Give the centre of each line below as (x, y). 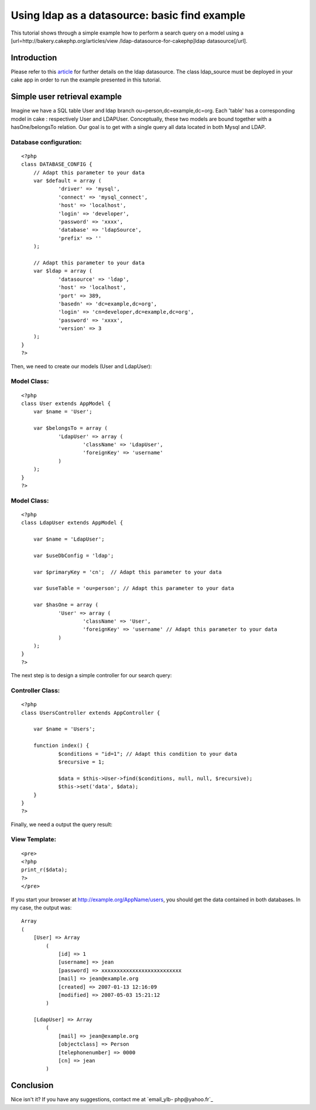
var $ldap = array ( (63, 271)
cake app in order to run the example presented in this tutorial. (86, 80)
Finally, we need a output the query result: (62, 824)
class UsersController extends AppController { (91, 713)
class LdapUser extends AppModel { (72, 523)
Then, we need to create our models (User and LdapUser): (81, 366)
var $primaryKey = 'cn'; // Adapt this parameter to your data (127, 572)
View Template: (34, 840)
